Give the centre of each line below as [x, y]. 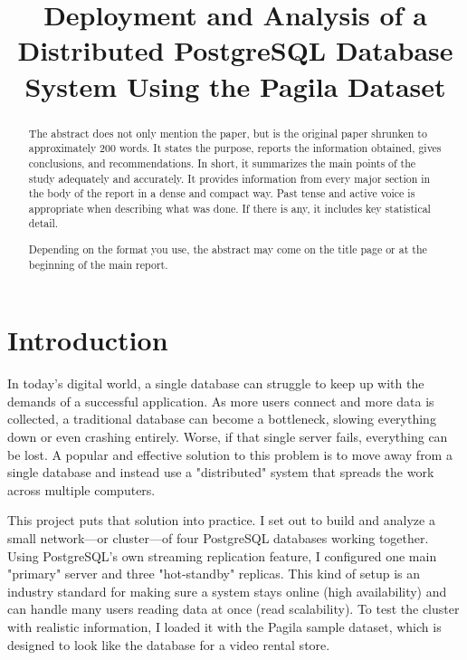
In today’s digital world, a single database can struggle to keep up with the [216, 383]
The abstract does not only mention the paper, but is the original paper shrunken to [228, 133]
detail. [43, 223]
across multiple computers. [81, 489]
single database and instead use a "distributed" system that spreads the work [221, 472]
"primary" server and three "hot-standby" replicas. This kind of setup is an [214, 574]
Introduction [88, 340]
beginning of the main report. [98, 264]
